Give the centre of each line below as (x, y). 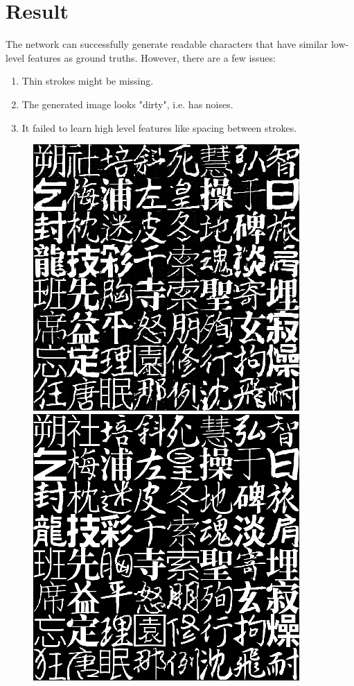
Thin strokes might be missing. (88, 81)
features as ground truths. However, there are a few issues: (151, 57)
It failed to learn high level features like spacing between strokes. (159, 127)
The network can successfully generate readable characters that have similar (167, 44)
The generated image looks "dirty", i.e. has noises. (127, 104)
